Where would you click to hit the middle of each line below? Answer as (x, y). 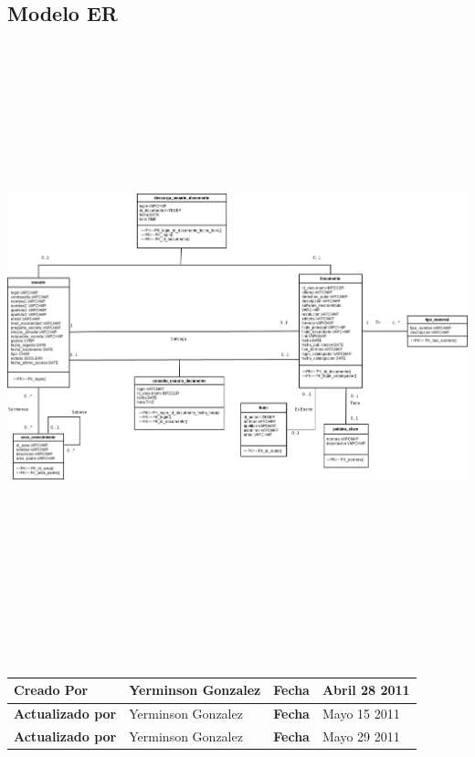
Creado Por (51, 690)
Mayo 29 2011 (361, 736)
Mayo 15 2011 (361, 714)
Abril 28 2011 (366, 690)
